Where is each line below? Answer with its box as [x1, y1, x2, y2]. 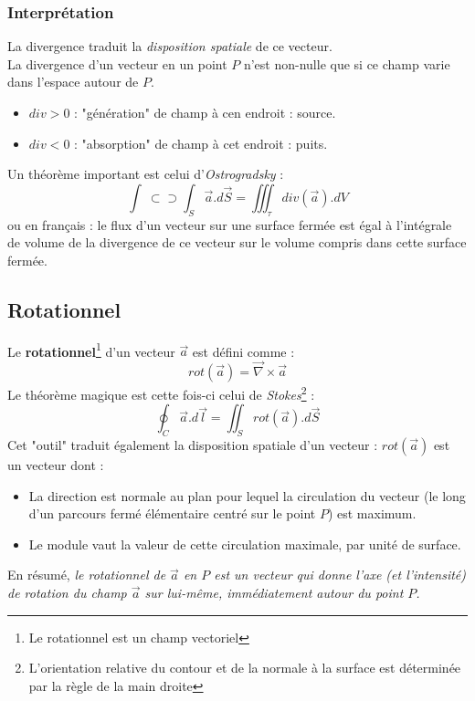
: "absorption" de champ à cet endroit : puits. [74, 133, 328, 152]
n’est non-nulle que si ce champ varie [243, 54, 450, 73]
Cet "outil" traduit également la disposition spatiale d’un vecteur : [7, 435, 378, 455]
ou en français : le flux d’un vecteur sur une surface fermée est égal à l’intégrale [7, 214, 452, 234]
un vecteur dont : [7, 455, 104, 475]
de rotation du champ [7, 583, 127, 602]
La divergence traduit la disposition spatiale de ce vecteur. [7, 37, 332, 56]
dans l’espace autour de [7, 72, 139, 91]
